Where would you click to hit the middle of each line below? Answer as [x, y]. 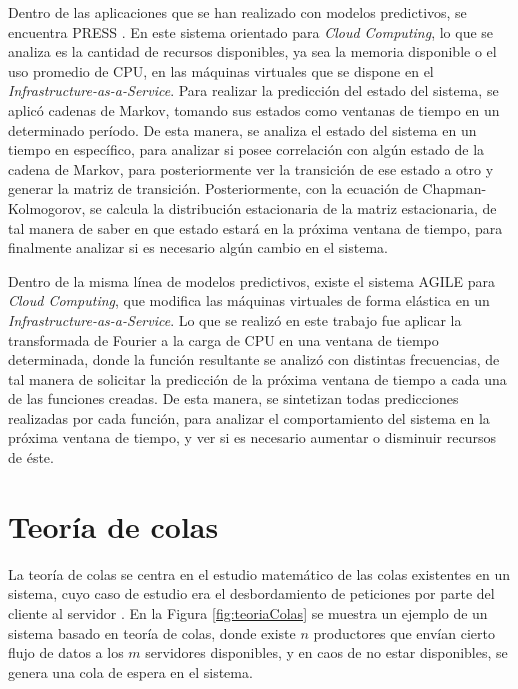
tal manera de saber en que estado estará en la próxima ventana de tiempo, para [255, 227]
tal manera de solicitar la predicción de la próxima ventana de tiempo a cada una [257, 378]
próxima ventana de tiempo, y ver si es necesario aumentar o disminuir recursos [252, 437]
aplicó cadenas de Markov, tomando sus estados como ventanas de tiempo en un [254, 109]
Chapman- [454, 188]
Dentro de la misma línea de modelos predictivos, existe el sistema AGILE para [251, 280]
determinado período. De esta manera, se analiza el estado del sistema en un [242, 129]
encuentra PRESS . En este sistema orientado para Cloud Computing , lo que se [251, 31]
